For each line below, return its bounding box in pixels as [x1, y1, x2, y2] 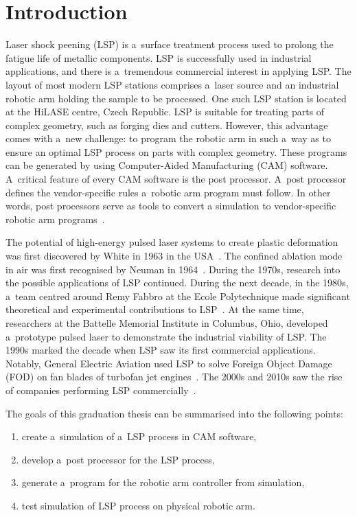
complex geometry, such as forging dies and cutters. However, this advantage [5, 117, 328, 132]
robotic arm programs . [5, 211, 105, 226]
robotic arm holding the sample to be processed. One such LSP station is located [5, 91, 347, 105]
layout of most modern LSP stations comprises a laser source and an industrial [5, 77, 339, 91]
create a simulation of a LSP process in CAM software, [21, 429, 257, 444]
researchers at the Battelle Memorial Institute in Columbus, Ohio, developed [5, 316, 328, 330]
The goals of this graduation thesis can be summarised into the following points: [5, 406, 343, 420]
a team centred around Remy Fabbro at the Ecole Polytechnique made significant [5, 288, 350, 303]
